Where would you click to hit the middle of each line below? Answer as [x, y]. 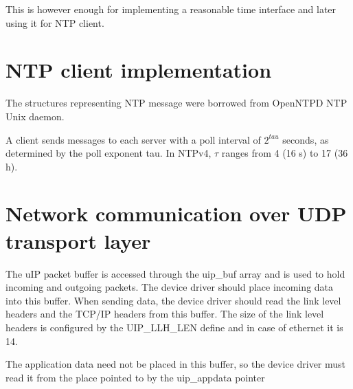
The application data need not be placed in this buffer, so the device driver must [176, 364]
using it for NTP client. [55, 22]
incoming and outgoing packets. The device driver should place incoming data [170, 287]
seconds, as [306, 139]
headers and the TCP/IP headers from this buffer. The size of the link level [165, 314]
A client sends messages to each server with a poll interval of [133, 139]
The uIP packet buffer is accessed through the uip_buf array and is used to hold [175, 273]
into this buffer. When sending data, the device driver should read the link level [173, 300]
